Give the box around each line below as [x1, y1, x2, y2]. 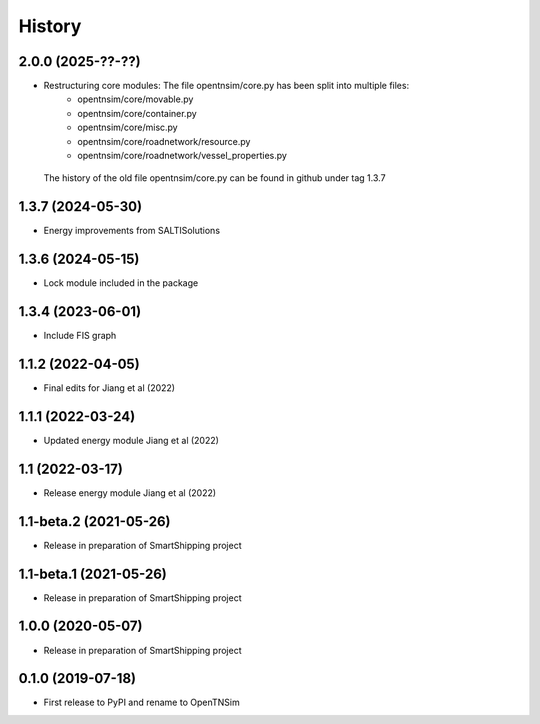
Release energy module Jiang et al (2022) [43, 486, 217, 499]
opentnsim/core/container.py [77, 107, 197, 119]
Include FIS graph [43, 330, 117, 342]
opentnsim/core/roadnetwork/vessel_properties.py [77, 150, 287, 162]
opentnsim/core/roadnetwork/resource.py [77, 135, 251, 147]
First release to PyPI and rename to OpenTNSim [43, 696, 240, 709]
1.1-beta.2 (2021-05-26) [18, 513, 171, 530]
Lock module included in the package [43, 277, 199, 289]
